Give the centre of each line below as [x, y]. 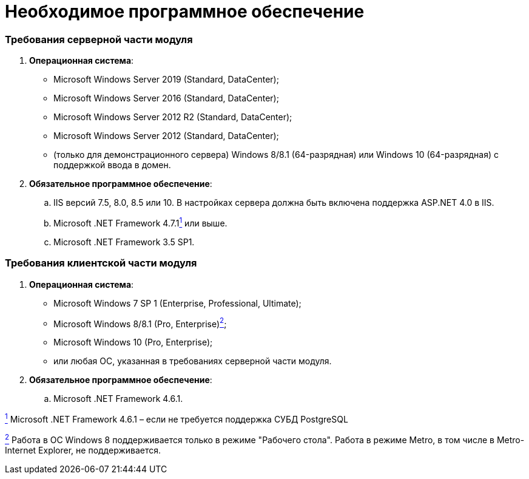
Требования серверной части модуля [99, 39]
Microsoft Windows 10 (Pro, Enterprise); [133, 342]
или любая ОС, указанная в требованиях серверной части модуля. [193, 361]
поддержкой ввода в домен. [112, 165]
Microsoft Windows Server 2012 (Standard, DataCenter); [166, 136]
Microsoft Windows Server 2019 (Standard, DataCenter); [166, 80]
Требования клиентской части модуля [101, 263]
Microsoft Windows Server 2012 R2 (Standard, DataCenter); [173, 117]
